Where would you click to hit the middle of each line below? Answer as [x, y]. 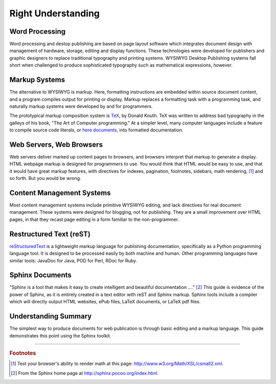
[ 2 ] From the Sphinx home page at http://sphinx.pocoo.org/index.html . [85, 373]
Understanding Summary [51, 316]
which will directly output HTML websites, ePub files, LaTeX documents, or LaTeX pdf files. [105, 302]
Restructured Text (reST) [50, 234]
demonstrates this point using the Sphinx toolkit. [60, 335]
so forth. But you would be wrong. [45, 178]
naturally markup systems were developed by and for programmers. [81, 106]
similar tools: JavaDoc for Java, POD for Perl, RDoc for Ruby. [73, 260]
